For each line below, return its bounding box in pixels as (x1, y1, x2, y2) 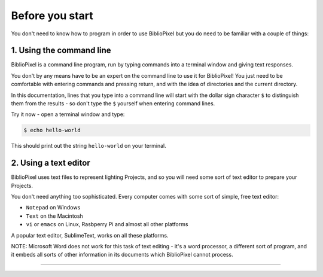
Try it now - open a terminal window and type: (11, 111, 125, 118)
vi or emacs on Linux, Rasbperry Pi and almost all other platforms (26, 221, 188, 228)
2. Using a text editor (11, 158, 90, 168)
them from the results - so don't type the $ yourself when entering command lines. (11, 100, 215, 107)
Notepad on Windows (26, 204, 81, 211)
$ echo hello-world (23, 127, 81, 134)
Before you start (11, 9, 94, 22)
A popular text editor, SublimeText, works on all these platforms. (11, 232, 169, 239)
